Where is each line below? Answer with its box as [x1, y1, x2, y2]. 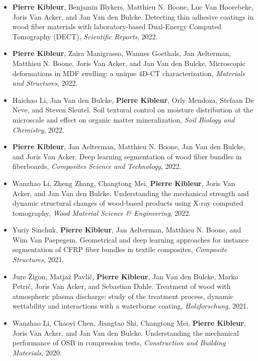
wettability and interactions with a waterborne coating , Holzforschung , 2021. [12, 300, 248, 311]
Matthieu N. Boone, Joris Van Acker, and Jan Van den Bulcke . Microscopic [12, 57, 245, 68]
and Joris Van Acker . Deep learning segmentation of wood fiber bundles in [12, 151, 242, 161]
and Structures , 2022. [12, 78, 78, 88]
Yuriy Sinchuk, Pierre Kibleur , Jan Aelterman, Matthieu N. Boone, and [12, 224, 241, 235]
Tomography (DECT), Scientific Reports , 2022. [12, 31, 158, 41]
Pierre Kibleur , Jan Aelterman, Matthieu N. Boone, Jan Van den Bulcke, [12, 141, 246, 152]
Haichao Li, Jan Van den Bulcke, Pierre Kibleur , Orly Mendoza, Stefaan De [12, 94, 254, 105]
